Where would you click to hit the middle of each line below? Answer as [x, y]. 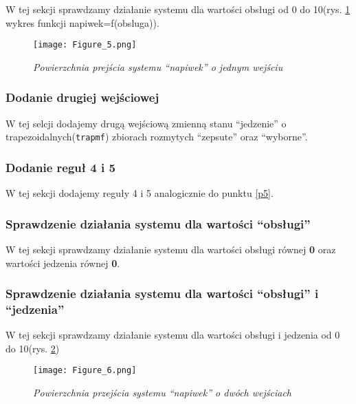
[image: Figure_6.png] [85, 371]
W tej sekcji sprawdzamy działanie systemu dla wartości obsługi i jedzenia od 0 [173, 335]
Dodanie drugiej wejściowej [82, 97]
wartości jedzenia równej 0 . [63, 263]
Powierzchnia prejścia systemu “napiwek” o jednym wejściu [158, 66]
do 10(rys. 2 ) [33, 348]
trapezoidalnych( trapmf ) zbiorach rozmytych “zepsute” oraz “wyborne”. [157, 137]
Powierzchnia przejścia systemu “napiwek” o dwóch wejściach [163, 393]
